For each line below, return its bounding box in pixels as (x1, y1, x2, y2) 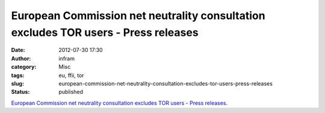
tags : (11, 72, 25, 79)
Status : (11, 88, 30, 96)
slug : (11, 80, 24, 87)
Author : (11, 54, 31, 62)
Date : (11, 47, 25, 54)
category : (11, 63, 37, 71)
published (58, 88, 84, 96)
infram (58, 54, 75, 62)
